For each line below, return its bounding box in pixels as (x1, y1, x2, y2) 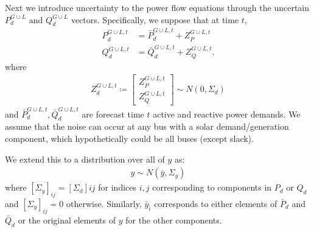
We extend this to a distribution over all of (5, 152, 165, 165)
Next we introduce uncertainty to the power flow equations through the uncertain (5, 1, 310, 13)
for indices (98, 181, 137, 194)
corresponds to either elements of (154, 197, 277, 210)
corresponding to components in (152, 181, 272, 194)
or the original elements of (18, 213, 116, 226)
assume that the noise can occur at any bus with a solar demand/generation (5, 120, 289, 133)
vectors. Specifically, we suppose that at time (71, 13, 239, 26)
